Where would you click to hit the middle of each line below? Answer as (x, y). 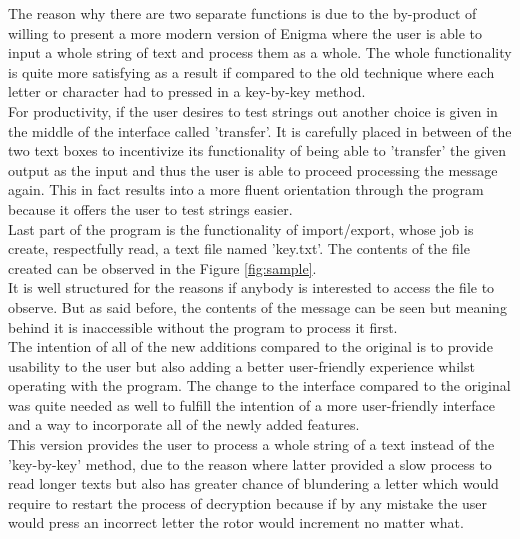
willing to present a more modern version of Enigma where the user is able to (245, 32)
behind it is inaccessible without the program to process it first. (203, 326)
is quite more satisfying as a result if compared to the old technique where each (251, 71)
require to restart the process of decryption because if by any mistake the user (248, 502)
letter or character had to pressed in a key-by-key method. (187, 91)
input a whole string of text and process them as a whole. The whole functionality (260, 52)
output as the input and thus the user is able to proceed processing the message (253, 169)
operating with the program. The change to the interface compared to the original (259, 385)
